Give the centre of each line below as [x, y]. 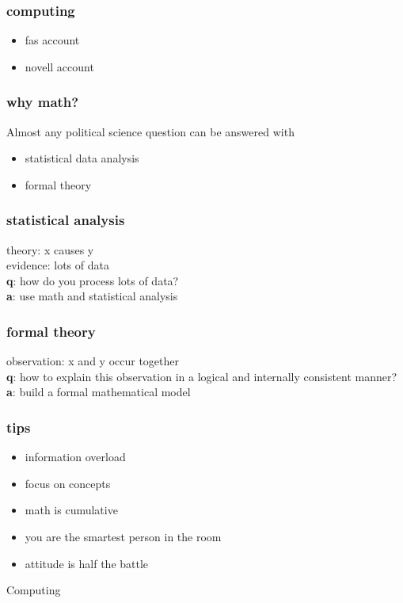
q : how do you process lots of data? [93, 280]
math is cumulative [71, 510]
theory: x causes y [50, 249]
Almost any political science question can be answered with [150, 131]
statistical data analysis [82, 158]
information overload [75, 457]
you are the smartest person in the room [123, 536]
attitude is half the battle [87, 563]
